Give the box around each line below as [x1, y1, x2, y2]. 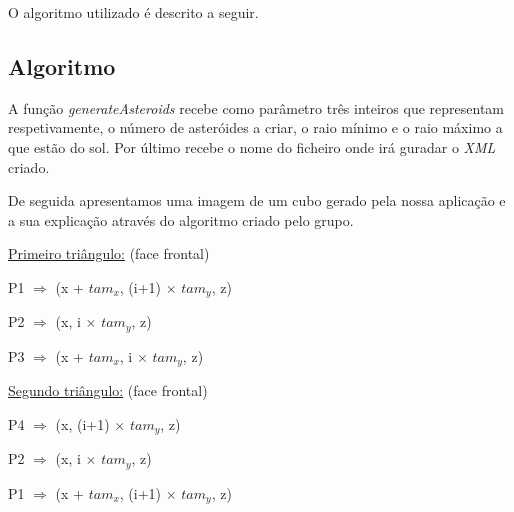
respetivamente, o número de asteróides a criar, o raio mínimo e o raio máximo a [8, 117, 503, 138]
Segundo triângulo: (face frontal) [8, 380, 208, 401]
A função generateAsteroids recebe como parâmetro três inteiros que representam [8, 97, 505, 118]
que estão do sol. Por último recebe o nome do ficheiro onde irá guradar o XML [8, 136, 496, 157]
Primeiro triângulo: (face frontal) [8, 243, 210, 264]
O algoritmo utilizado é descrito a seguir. [8, 2, 259, 22]
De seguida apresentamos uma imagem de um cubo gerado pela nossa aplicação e [8, 190, 506, 211]
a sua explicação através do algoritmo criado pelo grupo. [8, 209, 354, 230]
